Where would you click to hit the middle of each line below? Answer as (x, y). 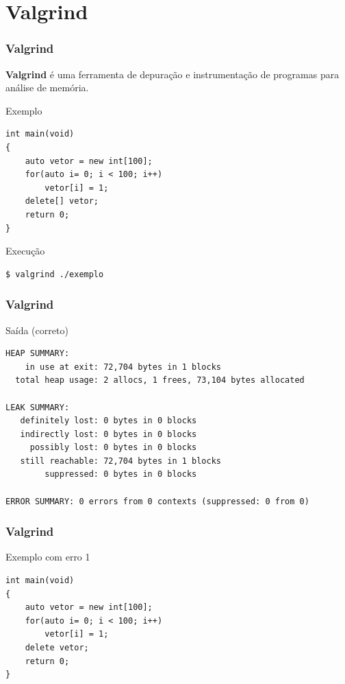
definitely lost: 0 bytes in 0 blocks (108, 421)
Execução (25, 251)
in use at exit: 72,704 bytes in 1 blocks (123, 367)
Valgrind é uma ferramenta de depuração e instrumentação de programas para (172, 74)
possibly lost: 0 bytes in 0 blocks (113, 448)
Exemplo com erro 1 (48, 557)
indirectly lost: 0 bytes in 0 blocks (108, 434)
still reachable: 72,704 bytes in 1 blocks (120, 461)
